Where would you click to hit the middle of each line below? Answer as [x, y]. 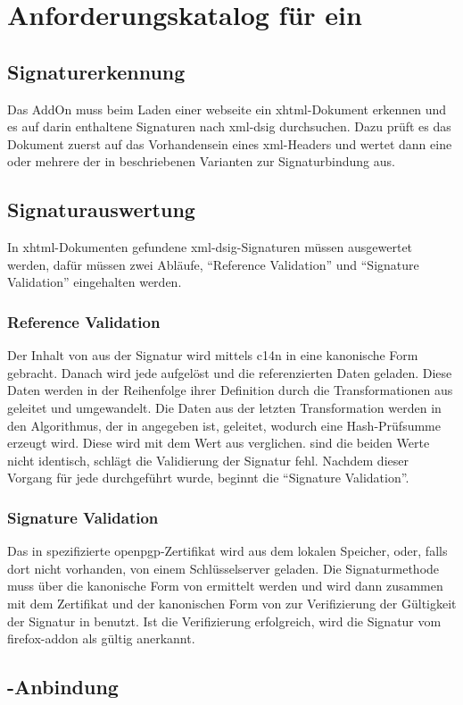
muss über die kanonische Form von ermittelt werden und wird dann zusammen [225, 586]
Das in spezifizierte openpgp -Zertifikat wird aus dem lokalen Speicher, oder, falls [227, 551]
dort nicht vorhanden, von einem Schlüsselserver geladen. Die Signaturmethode [223, 568]
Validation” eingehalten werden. [95, 282]
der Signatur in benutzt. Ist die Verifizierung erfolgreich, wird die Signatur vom [224, 621]
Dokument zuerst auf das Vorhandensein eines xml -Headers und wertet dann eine [230, 143]
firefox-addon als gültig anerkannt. [101, 638]
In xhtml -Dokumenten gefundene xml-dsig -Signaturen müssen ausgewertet [210, 247]
